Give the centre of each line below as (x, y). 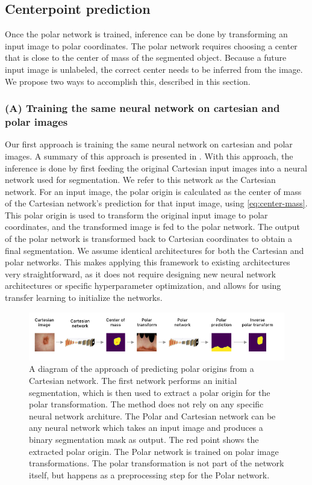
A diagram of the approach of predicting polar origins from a (142, 369)
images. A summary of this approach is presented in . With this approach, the (149, 156)
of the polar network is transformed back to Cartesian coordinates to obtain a (148, 239)
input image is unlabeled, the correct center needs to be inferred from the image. (154, 69)
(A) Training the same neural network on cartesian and (142, 108)
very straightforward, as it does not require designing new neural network (140, 273)
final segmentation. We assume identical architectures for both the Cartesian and (154, 250)
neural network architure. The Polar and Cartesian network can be (152, 415)
